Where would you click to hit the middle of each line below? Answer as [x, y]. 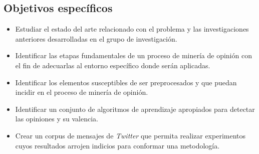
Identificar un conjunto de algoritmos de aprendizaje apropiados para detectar [135, 109]
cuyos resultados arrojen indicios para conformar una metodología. [117, 145]
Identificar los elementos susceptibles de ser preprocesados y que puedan [126, 82]
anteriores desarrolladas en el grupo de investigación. [96, 38]
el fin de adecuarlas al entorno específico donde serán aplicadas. [113, 65]
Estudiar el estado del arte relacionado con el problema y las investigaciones [132, 29]
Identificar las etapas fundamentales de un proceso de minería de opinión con [134, 55]
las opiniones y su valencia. [57, 119]
